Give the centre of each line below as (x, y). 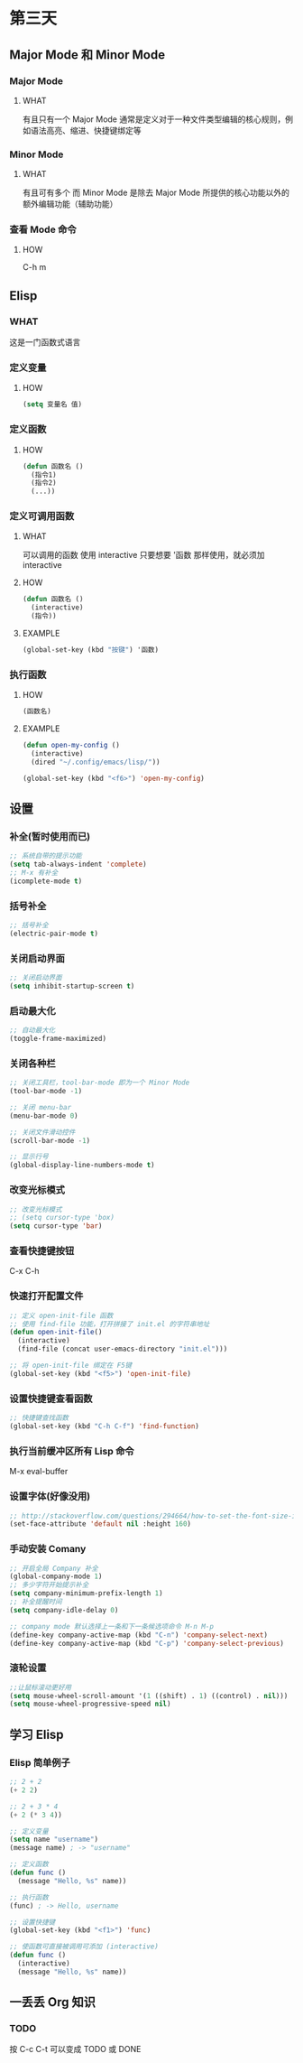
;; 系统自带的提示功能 (46, 856)
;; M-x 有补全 (34, 873)
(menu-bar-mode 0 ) (44, 1116)
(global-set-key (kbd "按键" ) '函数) (91, 650)
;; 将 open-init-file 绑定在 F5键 (71, 1366)
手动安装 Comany (48, 1549)
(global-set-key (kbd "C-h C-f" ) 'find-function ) (105, 1426)
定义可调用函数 (42, 516)
